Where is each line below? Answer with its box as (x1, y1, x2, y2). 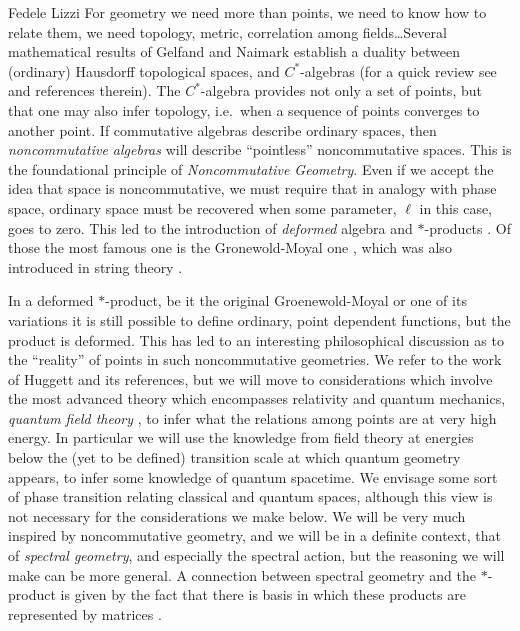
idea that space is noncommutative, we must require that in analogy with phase (8, 178, 497, 199)
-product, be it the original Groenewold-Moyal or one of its (105, 290, 467, 311)
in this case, (419, 197, 492, 218)
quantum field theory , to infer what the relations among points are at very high (8, 407, 497, 428)
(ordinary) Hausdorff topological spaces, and (8, 60, 280, 81)
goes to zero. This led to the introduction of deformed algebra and (8, 217, 413, 238)
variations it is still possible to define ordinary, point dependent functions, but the (8, 309, 511, 330)
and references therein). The (8, 80, 181, 101)
